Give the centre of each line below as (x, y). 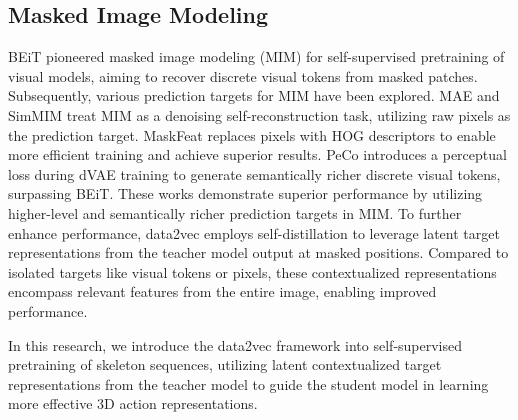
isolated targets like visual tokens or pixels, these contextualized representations (252, 271)
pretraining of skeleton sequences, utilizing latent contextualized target (225, 364)
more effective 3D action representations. (133, 403)
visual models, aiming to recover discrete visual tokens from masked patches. (243, 75)
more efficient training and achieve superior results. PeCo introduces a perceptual (257, 154)
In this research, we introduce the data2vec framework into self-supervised (235, 344)
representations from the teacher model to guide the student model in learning (248, 383)
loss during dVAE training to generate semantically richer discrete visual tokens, (254, 173)
